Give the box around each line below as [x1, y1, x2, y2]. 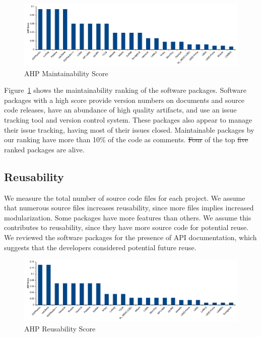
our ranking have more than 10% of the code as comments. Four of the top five [4, 134, 248, 145]
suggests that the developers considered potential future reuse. [4, 242, 197, 252]
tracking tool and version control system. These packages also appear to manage [4, 115, 252, 125]
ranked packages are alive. [4, 144, 85, 154]
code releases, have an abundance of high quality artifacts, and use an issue [4, 104, 237, 115]
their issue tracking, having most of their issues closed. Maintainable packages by [4, 124, 254, 135]
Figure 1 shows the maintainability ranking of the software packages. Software [4, 85, 246, 95]
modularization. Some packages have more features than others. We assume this [4, 212, 251, 222]
